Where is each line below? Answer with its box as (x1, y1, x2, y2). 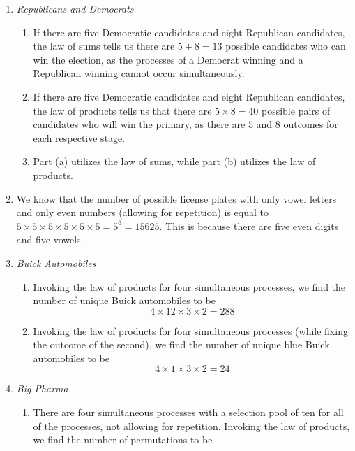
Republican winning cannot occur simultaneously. (33, 66, 245, 80)
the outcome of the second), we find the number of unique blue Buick (33, 337, 330, 352)
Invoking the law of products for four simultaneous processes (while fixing (33, 323, 348, 338)
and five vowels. (16, 232, 84, 247)
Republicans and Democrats (16, 1, 134, 15)
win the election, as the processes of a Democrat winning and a (33, 52, 303, 66)
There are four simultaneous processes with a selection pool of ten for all (33, 405, 344, 420)
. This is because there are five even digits (159, 218, 339, 233)
